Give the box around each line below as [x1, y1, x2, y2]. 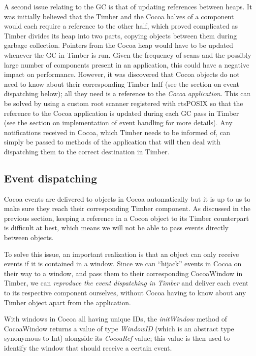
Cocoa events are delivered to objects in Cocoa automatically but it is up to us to [4, 193, 251, 204]
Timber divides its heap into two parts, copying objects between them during [4, 30, 237, 40]
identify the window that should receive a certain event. [4, 343, 172, 353]
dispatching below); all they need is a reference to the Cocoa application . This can [4, 88, 251, 99]
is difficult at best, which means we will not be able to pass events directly [4, 222, 229, 233]
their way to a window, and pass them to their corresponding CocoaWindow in [4, 268, 243, 278]
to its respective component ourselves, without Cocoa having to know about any [4, 287, 246, 298]
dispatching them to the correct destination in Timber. [4, 146, 169, 156]
